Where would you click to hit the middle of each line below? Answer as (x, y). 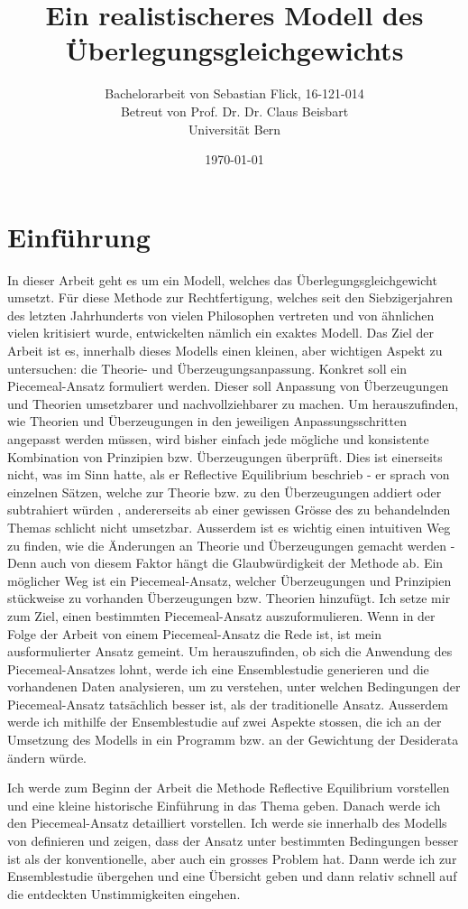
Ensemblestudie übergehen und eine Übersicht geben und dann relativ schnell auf (232, 876)
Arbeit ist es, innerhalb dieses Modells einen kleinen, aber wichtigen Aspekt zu (225, 350)
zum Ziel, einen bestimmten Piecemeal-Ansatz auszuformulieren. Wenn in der (221, 615)
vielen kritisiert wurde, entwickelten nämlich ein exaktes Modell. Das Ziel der (221, 333)
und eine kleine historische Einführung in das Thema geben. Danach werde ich (224, 805)
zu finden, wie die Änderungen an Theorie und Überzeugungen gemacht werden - (231, 545)
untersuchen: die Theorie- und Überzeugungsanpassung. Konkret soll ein (207, 368)
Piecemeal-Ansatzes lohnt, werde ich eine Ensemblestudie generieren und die (218, 668)
